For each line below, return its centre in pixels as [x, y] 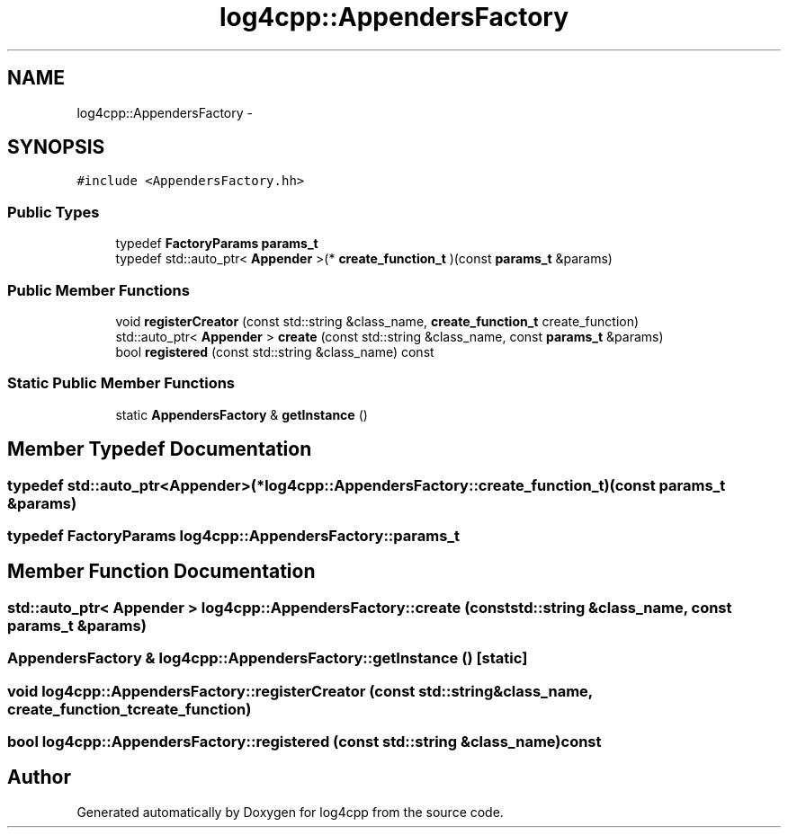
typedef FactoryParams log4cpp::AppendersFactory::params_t [234, 535]
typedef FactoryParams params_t [217, 244]
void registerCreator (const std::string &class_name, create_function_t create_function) [377, 321]
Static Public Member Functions [121, 383]
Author [39, 777]
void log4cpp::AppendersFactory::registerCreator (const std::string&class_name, [300, 691]
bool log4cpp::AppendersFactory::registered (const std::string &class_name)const [304, 741]
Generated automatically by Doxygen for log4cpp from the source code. [290, 812]
